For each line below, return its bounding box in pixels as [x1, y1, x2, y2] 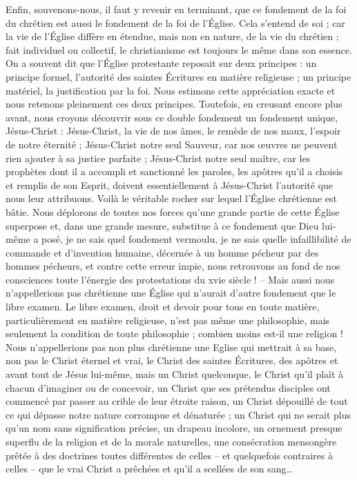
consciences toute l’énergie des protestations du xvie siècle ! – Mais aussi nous [6, 272, 335, 286]
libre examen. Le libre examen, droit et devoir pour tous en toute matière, [6, 299, 320, 314]
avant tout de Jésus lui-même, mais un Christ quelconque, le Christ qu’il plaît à [6, 367, 344, 381]
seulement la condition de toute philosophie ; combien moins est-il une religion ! [6, 326, 343, 341]
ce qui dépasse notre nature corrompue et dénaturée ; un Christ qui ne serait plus [6, 407, 351, 421]
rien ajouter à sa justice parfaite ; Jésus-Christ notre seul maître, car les [6, 150, 311, 165]
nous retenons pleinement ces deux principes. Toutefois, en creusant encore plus [6, 97, 342, 111]
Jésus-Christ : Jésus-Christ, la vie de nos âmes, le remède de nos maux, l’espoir [6, 123, 341, 138]
